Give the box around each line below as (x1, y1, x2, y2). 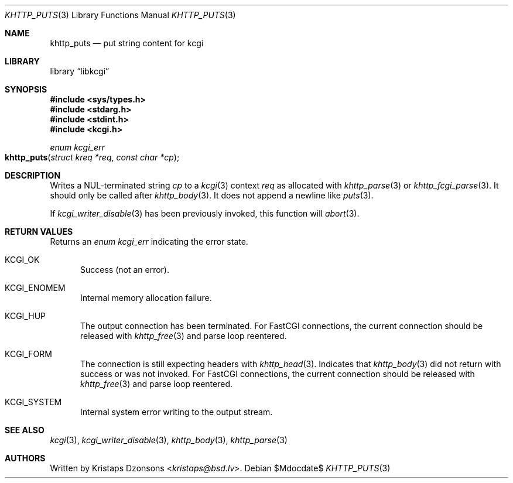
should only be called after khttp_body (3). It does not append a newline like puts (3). (50, 190, 374, 200)
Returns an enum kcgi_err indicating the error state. (50, 237, 248, 246)
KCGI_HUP (5, 311, 46, 321)
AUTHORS (5, 453, 46, 463)
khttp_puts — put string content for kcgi (50, 38, 204, 48)
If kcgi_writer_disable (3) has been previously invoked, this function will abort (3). (50, 208, 360, 218)
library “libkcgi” (50, 66, 110, 76)
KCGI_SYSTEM (5, 397, 62, 407)
